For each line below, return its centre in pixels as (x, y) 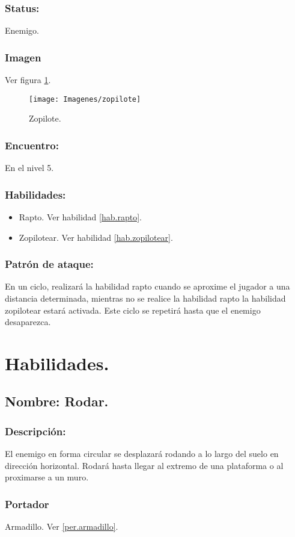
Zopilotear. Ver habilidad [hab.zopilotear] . (96, 237)
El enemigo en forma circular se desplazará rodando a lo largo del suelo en (142, 454)
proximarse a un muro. (47, 477)
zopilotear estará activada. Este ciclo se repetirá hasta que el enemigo (133, 310)
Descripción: (35, 431)
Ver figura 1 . (28, 80)
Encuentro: (32, 145)
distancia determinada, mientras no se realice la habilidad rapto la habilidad (145, 298)
